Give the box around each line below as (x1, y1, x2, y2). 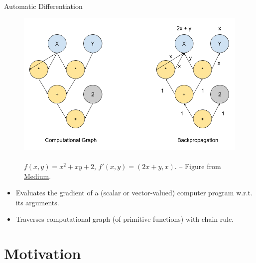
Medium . (24, 171, 51, 181)
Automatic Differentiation (4, 1, 83, 11)
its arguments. (15, 197, 59, 207)
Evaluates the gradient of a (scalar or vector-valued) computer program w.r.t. (15, 187, 253, 198)
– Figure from (179, 161, 221, 172)
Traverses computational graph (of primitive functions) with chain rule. (15, 214, 234, 224)
